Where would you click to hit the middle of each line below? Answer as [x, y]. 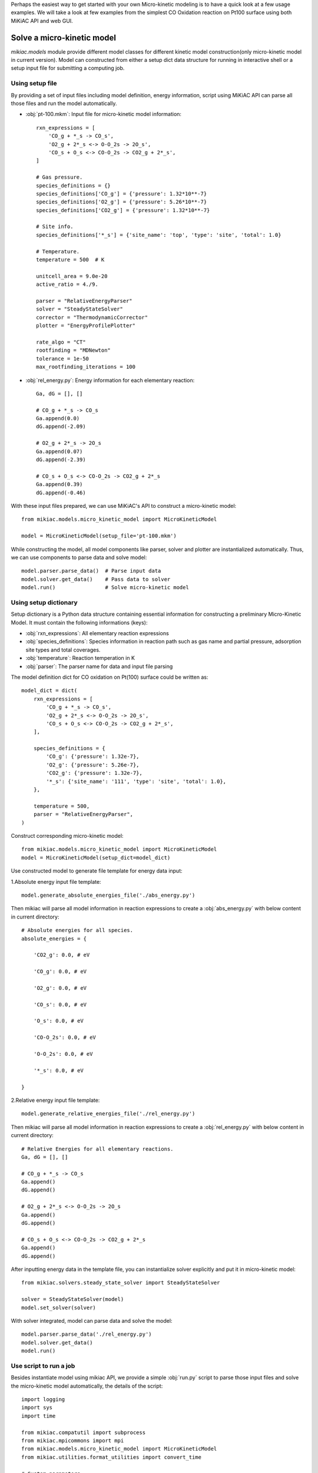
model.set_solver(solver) [59, 1307]
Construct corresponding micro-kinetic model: [67, 836]
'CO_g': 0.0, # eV [60, 972]
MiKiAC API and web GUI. [42, 21]
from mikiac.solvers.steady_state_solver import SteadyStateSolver [121, 1283]
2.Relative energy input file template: [55, 1100]
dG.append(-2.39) [61, 460]
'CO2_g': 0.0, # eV [62, 955]
